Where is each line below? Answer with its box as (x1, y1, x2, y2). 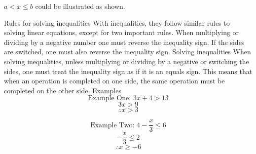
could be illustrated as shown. (35, 1, 125, 11)
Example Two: (90, 121, 135, 129)
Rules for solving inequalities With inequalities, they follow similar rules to (4, 17, 230, 28)
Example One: (88, 95, 131, 102)
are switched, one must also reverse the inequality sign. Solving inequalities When (4, 46, 251, 57)
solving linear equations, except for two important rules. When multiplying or (4, 27, 239, 38)
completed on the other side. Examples (4, 85, 121, 95)
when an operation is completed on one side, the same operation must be (4, 76, 225, 86)
